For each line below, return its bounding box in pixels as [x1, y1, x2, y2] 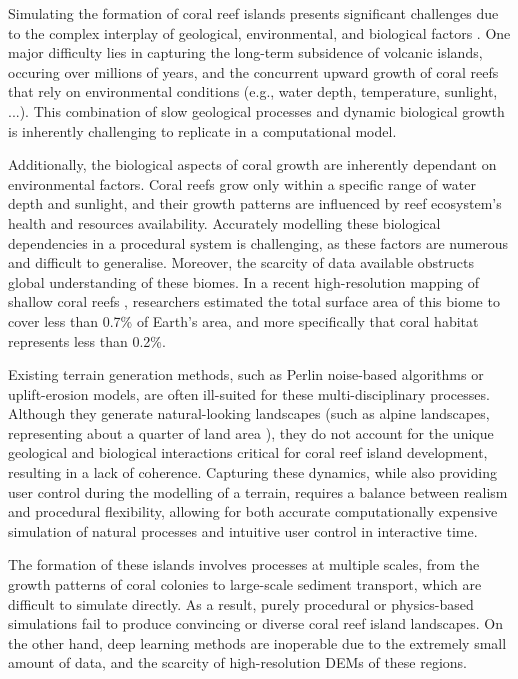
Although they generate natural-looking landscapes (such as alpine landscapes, [8, 403, 490, 424]
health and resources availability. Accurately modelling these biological [8, 212, 441, 233]
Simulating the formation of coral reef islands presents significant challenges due [8, 3, 499, 23]
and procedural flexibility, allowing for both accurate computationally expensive [8, 501, 498, 522]
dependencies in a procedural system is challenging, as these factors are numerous [8, 232, 509, 253]
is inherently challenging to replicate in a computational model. [8, 120, 397, 141]
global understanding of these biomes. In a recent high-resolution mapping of [8, 271, 480, 292]
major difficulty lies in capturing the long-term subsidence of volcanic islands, [8, 42, 483, 63]
